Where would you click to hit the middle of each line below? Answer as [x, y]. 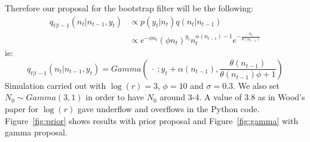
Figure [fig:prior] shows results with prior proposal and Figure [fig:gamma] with [152, 120]
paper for [22, 109]
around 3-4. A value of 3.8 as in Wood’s [232, 97]
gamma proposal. [36, 132]
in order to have [115, 97]
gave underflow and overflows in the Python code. [168, 109]
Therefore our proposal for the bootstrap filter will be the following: [129, 8]
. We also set [257, 85]
